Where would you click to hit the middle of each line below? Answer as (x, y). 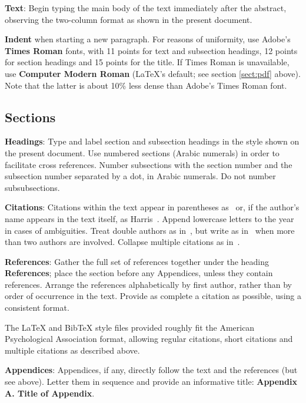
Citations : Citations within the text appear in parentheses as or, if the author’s (152, 207)
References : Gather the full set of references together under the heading (137, 261)
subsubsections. (32, 187)
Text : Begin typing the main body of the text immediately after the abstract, (146, 8)
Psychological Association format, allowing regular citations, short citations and (149, 339)
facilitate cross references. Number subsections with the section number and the (149, 164)
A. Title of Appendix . (50, 393)
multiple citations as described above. (72, 350)
